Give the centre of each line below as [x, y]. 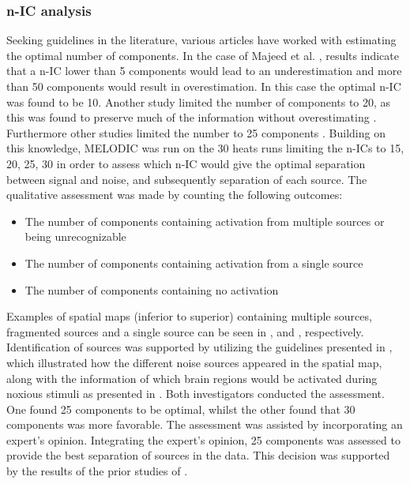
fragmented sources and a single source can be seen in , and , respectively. [185, 331]
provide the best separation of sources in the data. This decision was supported [198, 455]
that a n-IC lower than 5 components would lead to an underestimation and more [204, 71]
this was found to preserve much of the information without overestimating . [192, 117]
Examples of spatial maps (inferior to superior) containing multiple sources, [189, 316]
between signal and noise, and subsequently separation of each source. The [187, 179]
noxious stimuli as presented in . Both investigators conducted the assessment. [196, 394]
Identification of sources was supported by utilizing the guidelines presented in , [199, 347]
